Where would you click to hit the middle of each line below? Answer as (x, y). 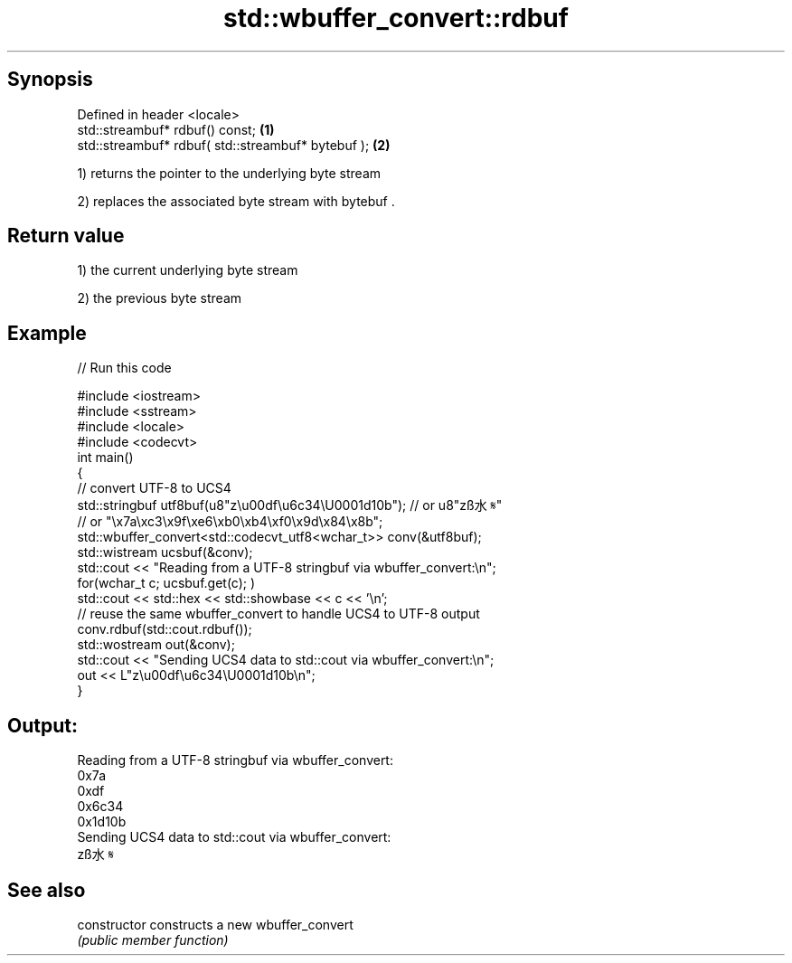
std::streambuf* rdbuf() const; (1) (176, 129)
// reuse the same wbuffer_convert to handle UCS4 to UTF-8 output (278, 614)
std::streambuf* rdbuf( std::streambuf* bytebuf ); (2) (234, 145)
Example (47, 333)
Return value (66, 236)
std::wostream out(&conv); (156, 645)
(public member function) (153, 939)
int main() (105, 458)
